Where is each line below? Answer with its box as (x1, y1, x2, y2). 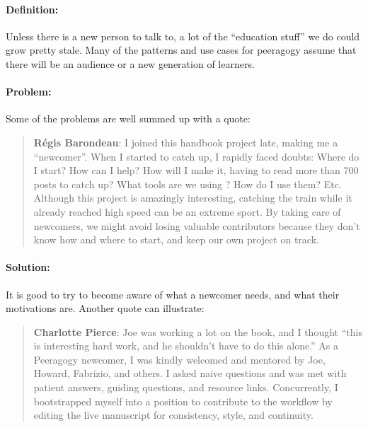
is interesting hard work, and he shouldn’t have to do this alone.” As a (33, 338, 339, 353)
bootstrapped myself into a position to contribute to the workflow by (33, 393, 333, 408)
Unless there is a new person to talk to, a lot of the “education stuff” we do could (6, 28, 360, 43)
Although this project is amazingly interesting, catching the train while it (33, 190, 352, 205)
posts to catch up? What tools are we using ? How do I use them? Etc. (33, 176, 342, 191)
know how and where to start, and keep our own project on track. (33, 232, 319, 247)
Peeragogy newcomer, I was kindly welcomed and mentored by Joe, (33, 352, 326, 366)
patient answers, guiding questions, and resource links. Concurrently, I (33, 380, 338, 395)
